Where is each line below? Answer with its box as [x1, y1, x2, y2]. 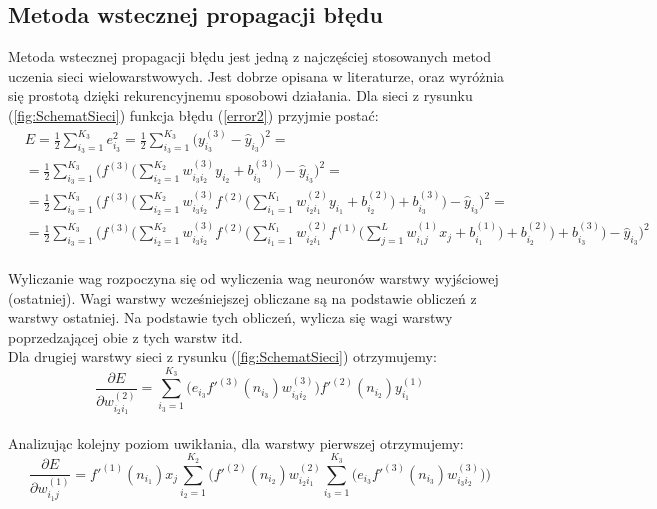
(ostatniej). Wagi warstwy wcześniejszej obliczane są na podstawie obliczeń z [8, 287, 477, 308]
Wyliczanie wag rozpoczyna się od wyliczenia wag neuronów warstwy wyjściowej [8, 267, 499, 288]
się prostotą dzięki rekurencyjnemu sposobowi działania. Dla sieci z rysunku [8, 85, 473, 106]
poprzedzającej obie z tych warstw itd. [8, 326, 243, 347]
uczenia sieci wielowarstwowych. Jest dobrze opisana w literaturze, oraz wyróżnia [8, 65, 505, 86]
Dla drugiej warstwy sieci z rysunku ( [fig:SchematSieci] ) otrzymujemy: [8, 346, 437, 367]
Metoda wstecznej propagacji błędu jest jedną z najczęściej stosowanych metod [8, 46, 492, 67]
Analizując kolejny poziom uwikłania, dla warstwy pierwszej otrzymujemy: [8, 432, 464, 453]
